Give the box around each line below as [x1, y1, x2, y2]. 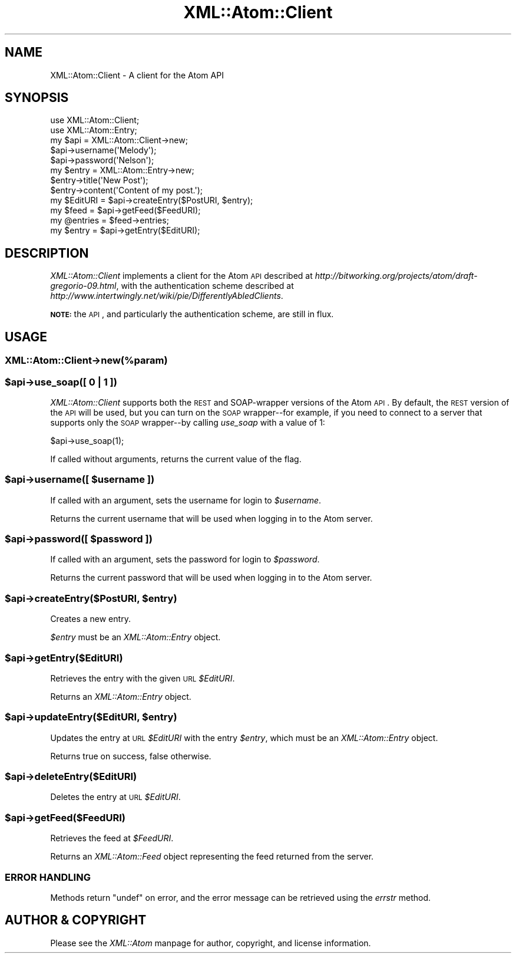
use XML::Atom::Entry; [50, 125, 137, 136]
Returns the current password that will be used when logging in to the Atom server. [50, 572, 372, 583]
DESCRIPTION [5, 245, 89, 261]
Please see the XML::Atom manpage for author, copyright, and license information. [50, 937, 371, 948]
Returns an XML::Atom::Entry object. [50, 691, 191, 702]
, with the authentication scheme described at [116, 281, 294, 291]
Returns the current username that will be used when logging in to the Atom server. [50, 513, 373, 524]
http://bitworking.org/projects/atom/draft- [315, 271, 478, 281]
